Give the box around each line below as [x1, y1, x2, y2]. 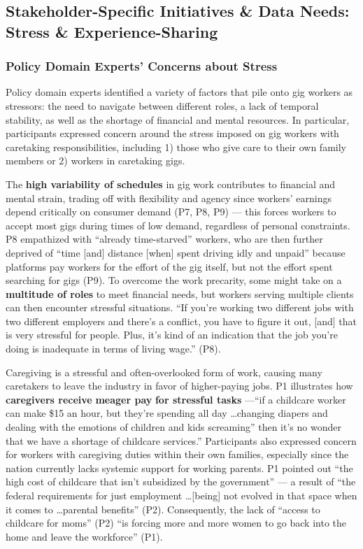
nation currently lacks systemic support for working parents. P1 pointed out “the [6, 460, 353, 475]
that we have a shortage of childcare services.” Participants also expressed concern [6, 433, 357, 448]
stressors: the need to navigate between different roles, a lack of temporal [6, 98, 319, 113]
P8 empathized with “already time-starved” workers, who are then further [6, 231, 323, 246]
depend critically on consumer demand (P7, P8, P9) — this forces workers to [6, 204, 336, 219]
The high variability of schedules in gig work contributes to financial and [6, 176, 336, 191]
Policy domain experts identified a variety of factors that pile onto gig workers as [6, 85, 353, 99]
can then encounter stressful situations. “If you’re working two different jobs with [6, 300, 354, 315]
